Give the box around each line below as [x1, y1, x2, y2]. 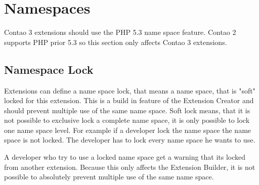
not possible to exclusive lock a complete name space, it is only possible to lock [4, 115, 250, 125]
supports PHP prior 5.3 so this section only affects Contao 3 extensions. [4, 36, 227, 47]
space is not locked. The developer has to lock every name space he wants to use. [4, 134, 255, 145]
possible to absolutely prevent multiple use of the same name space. [4, 171, 214, 182]
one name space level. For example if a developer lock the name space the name [4, 124, 251, 135]
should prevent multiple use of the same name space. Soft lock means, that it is [4, 105, 250, 115]
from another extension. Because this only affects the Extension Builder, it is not [4, 161, 255, 172]
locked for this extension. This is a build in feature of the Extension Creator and [4, 95, 254, 106]
